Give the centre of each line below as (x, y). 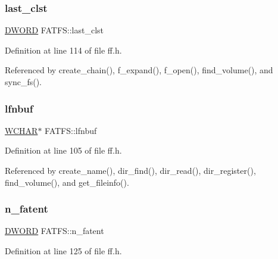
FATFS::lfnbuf (71, 130)
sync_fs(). (23, 82)
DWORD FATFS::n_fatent (54, 231)
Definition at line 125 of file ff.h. (63, 251)
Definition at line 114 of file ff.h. (63, 50)
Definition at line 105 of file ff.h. (63, 150)
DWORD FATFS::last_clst (54, 30)
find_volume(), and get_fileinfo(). (67, 182)
